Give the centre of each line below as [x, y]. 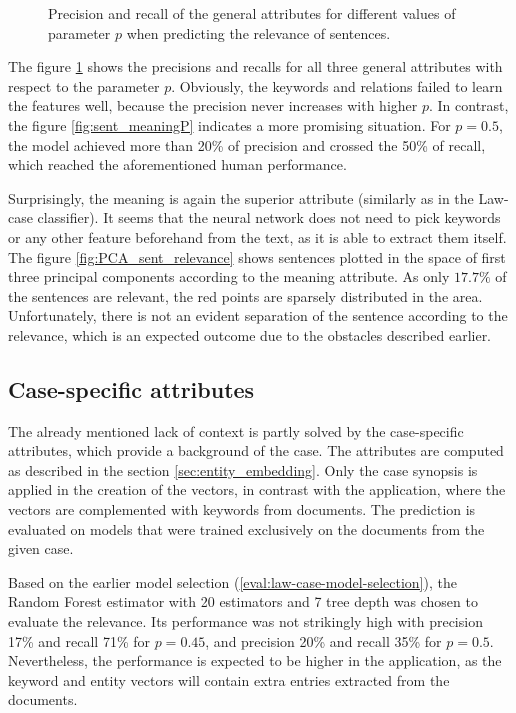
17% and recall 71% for [79, 640]
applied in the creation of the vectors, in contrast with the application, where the [257, 489]
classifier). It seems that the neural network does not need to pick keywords [269, 217]
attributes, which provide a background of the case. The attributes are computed [256, 450]
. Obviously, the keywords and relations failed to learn [337, 85]
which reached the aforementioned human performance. [177, 164]
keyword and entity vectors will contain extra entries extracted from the [229, 679]
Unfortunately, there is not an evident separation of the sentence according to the [258, 315]
